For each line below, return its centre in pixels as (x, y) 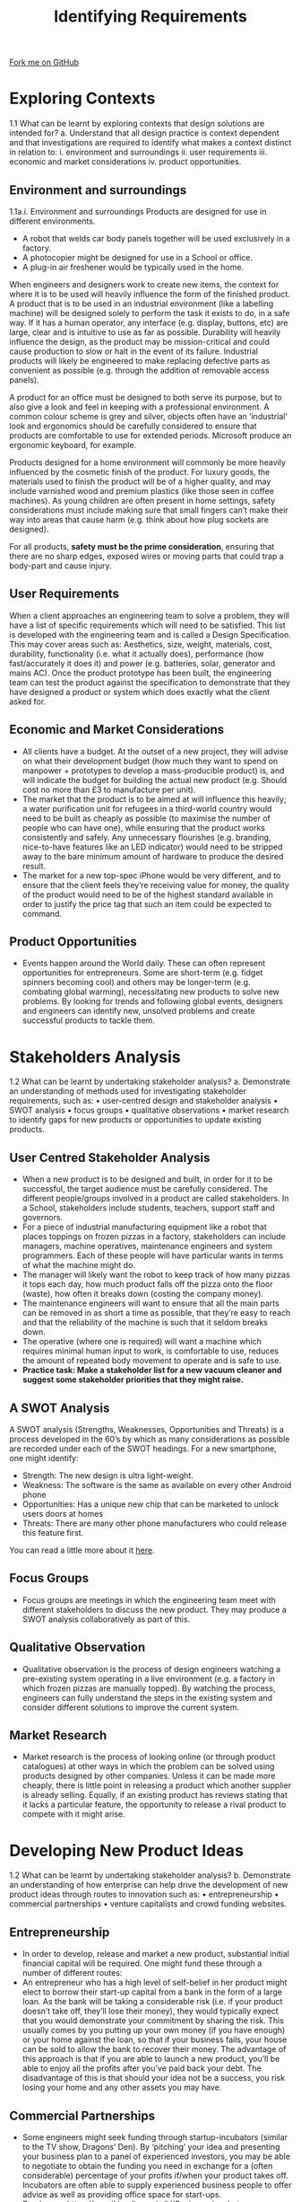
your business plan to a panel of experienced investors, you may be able (156, 2156)
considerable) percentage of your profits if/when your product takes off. (155, 2175)
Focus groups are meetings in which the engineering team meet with (149, 1599)
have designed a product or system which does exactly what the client (140, 691)
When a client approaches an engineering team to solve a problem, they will (149, 615)
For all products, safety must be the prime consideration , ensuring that (142, 546)
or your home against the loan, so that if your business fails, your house (155, 2039)
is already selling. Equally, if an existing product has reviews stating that (155, 1795)
